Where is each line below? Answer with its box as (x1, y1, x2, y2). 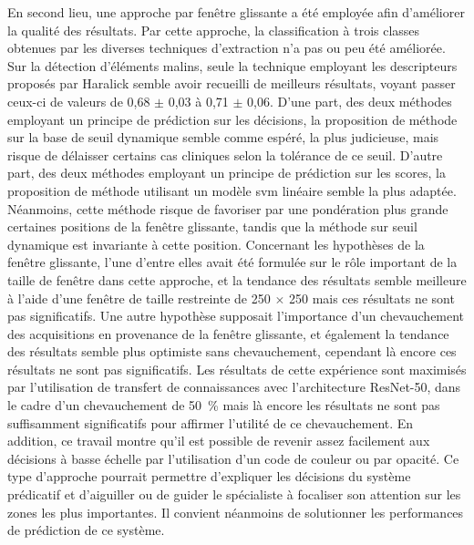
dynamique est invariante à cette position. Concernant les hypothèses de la (7, 234, 425, 253)
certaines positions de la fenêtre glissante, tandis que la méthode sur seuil (7, 217, 417, 236)
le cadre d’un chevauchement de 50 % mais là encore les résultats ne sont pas (7, 396, 440, 415)
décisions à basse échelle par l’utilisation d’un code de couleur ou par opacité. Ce (7, 448, 459, 468)
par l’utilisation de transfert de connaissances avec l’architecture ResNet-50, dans (7, 377, 461, 396)
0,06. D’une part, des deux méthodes (247, 91, 452, 110)
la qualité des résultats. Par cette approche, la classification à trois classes (7, 20, 420, 39)
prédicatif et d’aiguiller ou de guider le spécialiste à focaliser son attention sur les (7, 485, 461, 504)
